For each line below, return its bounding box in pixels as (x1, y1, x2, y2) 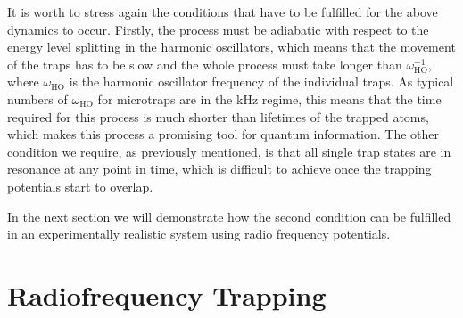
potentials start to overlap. (7, 176, 153, 195)
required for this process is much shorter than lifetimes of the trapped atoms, (7, 107, 429, 126)
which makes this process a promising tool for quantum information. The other (7, 125, 439, 143)
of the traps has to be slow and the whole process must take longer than (7, 54, 402, 73)
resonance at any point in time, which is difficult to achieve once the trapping (7, 159, 432, 178)
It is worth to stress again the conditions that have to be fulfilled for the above (7, 3, 438, 20)
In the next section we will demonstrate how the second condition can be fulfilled (7, 207, 451, 225)
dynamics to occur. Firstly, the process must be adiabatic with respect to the (7, 20, 429, 38)
